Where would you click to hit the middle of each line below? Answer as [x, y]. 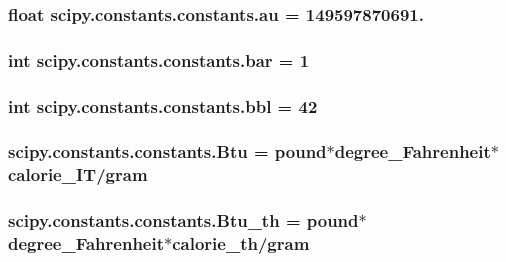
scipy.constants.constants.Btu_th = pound [183, 220]
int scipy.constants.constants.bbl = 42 [163, 105]
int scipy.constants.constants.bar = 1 [159, 59]
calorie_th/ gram [241, 243]
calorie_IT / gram [78, 174]
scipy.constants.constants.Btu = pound [167, 151]
